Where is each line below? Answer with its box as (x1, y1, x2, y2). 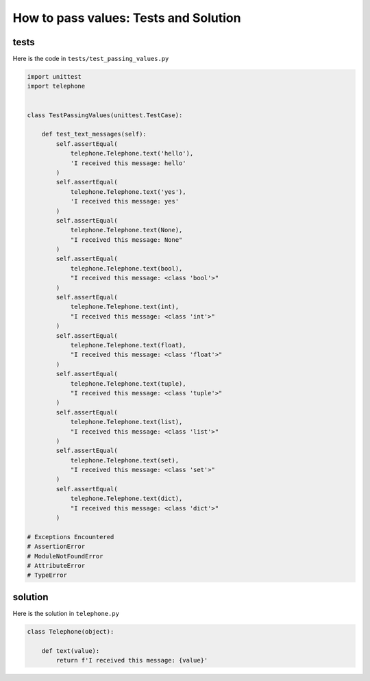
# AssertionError (27, 543, 86, 551)
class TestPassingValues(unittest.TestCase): (27, 111, 183, 119)
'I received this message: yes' (70, 197, 180, 206)
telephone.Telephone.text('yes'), (70, 188, 186, 195)
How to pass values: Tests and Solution (12, 10, 241, 25)
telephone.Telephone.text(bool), (70, 264, 183, 272)
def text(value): (41, 647, 100, 654)
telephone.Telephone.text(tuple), (70, 380, 186, 387)
